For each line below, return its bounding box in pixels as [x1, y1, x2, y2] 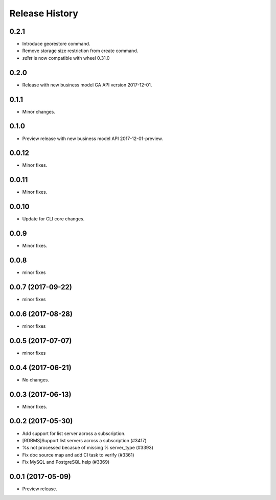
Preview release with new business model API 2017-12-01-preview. [22, 135, 163, 142]
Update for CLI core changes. [22, 216, 85, 222]
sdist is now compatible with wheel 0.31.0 [22, 55, 110, 61]
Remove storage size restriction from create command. [22, 48, 139, 54]
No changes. [22, 376, 50, 383]
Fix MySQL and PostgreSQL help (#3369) [22, 459, 110, 465]
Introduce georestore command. [22, 41, 90, 47]
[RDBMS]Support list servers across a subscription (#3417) [22, 437, 147, 443]
